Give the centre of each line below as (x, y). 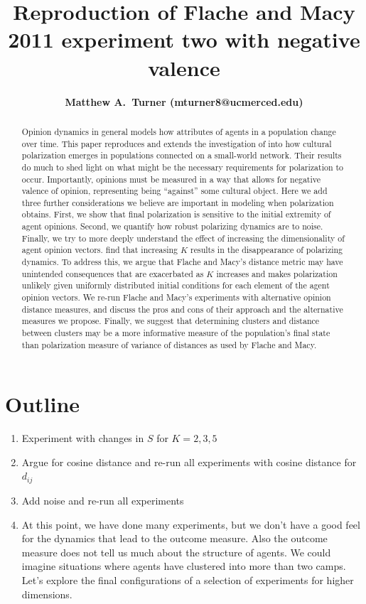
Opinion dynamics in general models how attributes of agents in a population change (179, 131)
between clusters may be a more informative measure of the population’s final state (176, 333)
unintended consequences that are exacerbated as (113, 273)
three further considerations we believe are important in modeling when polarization (178, 202)
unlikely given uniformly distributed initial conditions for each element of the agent (176, 285)
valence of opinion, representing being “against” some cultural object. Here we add (174, 191)
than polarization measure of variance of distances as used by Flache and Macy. (169, 344)
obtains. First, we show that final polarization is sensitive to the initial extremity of (176, 214)
